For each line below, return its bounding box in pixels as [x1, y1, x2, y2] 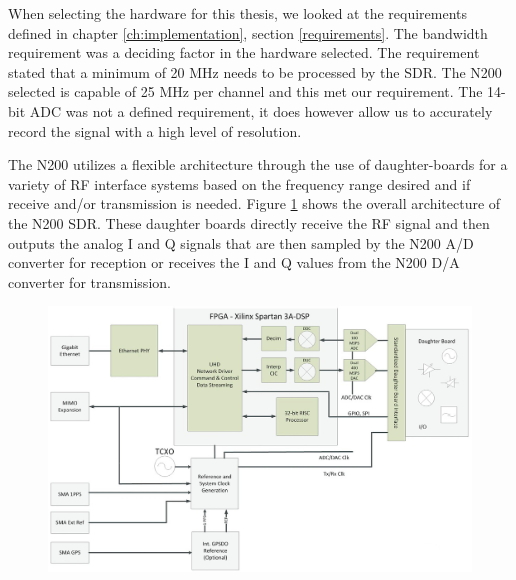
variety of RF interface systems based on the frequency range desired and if [8, 173, 471, 194]
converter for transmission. [8, 271, 171, 292]
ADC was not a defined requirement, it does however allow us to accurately [29, 100, 493, 121]
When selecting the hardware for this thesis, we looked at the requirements [8, 3, 468, 23]
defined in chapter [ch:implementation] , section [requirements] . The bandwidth [8, 22, 488, 43]
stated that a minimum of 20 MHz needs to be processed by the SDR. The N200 [8, 61, 502, 82]
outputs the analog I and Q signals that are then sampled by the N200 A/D [8, 232, 474, 253]
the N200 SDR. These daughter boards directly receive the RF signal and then [8, 212, 490, 233]
